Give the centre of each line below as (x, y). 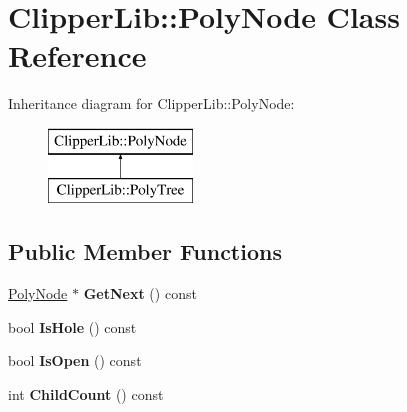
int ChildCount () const (86, 394)
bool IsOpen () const (75, 360)
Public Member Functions (145, 251)
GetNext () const (140, 293)
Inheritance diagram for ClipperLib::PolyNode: (151, 103)
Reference (77, 55)
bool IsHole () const (72, 326)
